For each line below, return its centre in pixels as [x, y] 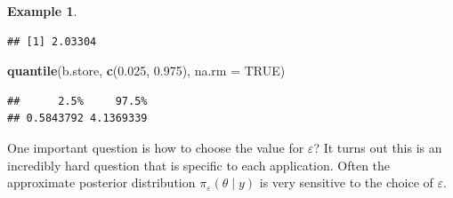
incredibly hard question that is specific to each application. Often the [199, 165]
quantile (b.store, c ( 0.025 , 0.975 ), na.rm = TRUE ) [146, 71]
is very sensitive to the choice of [346, 182]
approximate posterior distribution [101, 182]
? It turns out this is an [378, 147]
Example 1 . [42, 11]
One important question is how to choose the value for [156, 147]
